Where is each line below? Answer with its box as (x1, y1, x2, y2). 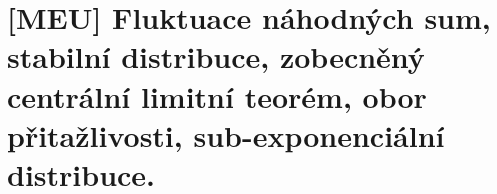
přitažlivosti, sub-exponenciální (7, 114, 445, 155)
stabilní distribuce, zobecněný (7, 36, 425, 77)
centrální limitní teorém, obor (7, 75, 427, 116)
